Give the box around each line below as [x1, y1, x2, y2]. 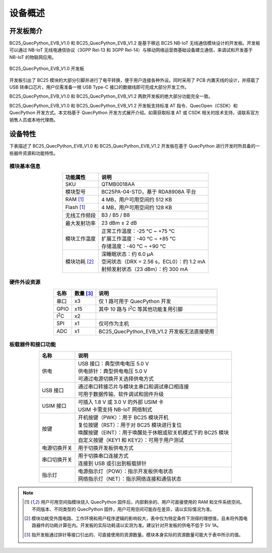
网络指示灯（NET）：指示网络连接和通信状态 [78, 475, 181, 482]
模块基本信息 [9, 163, 41, 170]
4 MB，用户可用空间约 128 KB [101, 204, 172, 211]
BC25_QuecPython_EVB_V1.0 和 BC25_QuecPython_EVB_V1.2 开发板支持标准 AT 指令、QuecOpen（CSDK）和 [9, 102, 238, 108]
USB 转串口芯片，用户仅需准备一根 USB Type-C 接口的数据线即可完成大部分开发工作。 [9, 84, 189, 90]
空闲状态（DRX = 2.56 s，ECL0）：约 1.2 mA [101, 258, 206, 265]
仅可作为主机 [98, 320, 129, 327]
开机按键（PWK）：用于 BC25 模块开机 [78, 413, 169, 421]
